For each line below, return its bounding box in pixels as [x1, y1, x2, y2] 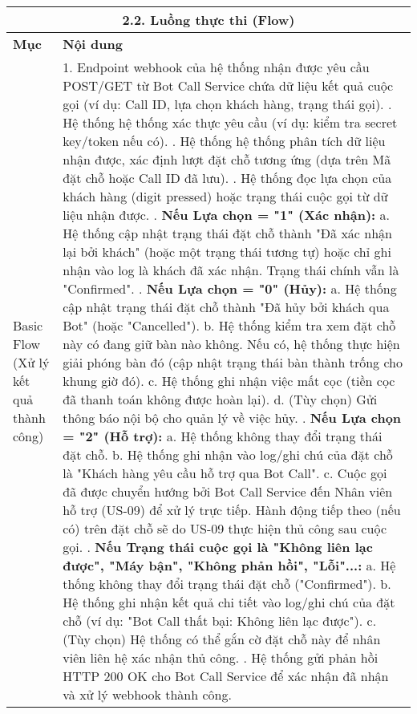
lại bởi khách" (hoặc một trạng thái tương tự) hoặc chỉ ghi [63, 242, 391, 261]
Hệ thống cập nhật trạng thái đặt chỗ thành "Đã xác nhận [63, 224, 392, 242]
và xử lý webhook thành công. [63, 685, 232, 704]
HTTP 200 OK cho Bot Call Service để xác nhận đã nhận [63, 667, 389, 685]
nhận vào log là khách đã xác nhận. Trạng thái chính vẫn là [63, 261, 399, 279]
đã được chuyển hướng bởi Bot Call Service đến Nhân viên [63, 482, 393, 501]
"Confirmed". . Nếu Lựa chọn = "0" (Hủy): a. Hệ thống [63, 279, 397, 298]
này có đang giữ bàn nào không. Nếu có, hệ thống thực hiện [63, 335, 400, 353]
